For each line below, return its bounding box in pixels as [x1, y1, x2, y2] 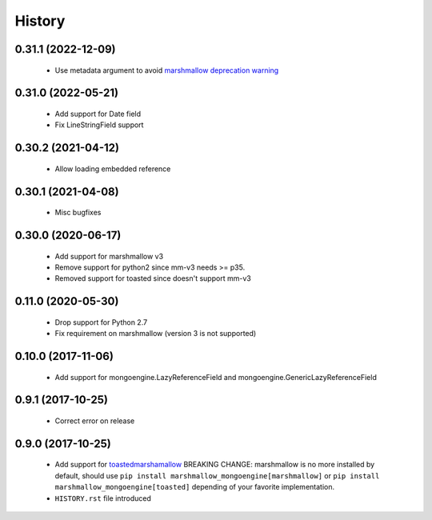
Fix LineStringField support [54, 120, 144, 130]
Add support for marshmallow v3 [54, 251, 164, 261]
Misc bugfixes [54, 208, 102, 218]
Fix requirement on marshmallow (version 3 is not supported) [54, 329, 257, 338]
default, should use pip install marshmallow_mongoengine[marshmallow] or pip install [54, 470, 380, 480]
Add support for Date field [54, 109, 142, 118]
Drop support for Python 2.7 [54, 317, 148, 327]
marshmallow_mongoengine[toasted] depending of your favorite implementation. [54, 482, 335, 492]
